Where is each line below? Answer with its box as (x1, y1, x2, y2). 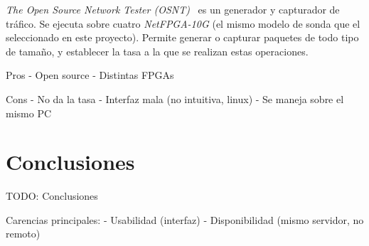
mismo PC (6, 105, 52, 120)
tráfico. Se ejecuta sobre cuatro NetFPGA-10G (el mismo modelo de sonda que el (6, 16, 360, 31)
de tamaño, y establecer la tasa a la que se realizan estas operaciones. (6, 43, 309, 58)
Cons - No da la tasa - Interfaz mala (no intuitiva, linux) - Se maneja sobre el (6, 91, 344, 106)
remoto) (6, 226, 41, 241)
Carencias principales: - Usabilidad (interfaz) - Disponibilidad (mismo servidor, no (6, 212, 364, 227)
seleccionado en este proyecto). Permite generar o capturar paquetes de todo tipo (6, 30, 359, 45)
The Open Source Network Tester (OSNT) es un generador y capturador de (6, 2, 340, 16)
